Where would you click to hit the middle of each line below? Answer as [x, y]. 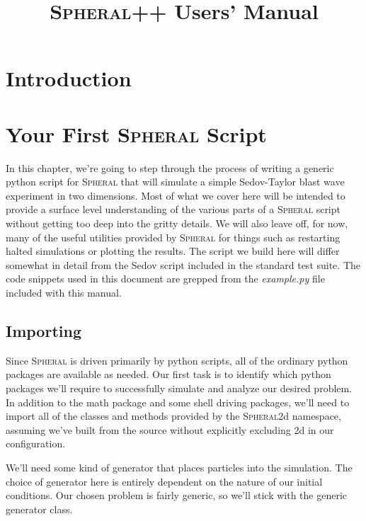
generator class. [39, 509]
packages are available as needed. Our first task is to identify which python [168, 374]
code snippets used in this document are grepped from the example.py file [165, 279]
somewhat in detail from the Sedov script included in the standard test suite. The [183, 264]
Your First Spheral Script [136, 133]
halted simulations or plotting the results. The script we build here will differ [173, 251]
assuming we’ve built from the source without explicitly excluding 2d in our [170, 429]
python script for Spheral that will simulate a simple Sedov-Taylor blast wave [175, 182]
